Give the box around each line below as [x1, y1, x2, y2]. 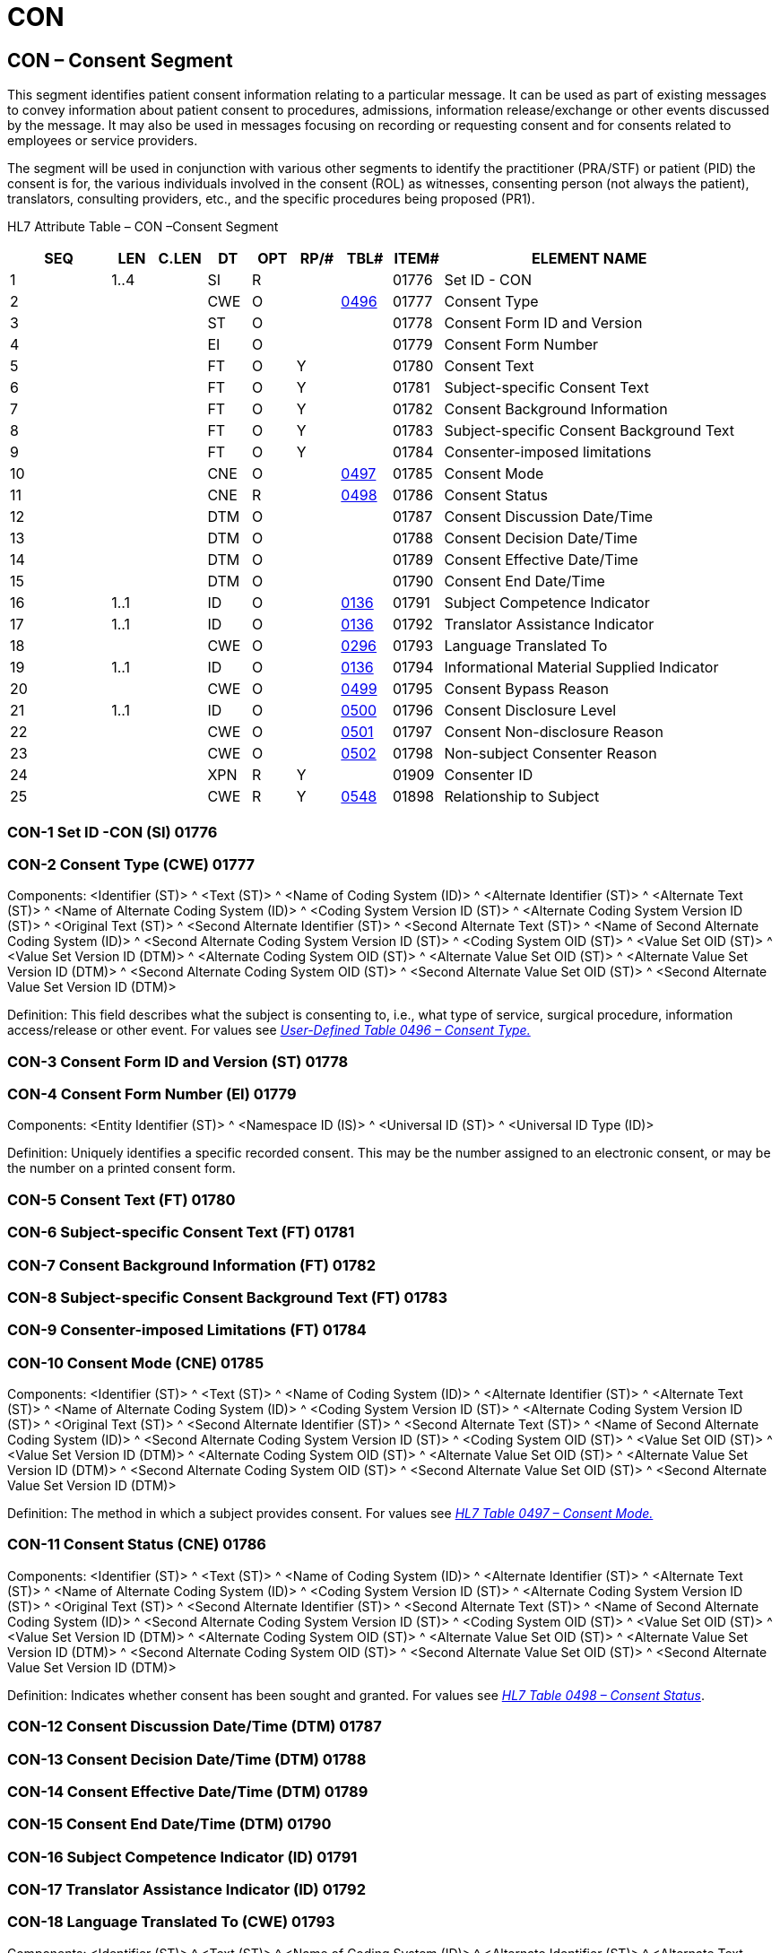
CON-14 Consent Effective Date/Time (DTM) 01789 [7, 1782, 368, 1801]
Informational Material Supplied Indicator [444, 658, 719, 677]
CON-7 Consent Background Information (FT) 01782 [7, 1255, 377, 1274]
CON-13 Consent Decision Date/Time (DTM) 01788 [7, 1749, 367, 1768]
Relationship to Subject [444, 787, 600, 806]
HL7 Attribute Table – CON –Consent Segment [7, 219, 279, 235]
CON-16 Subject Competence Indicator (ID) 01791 [7, 1847, 358, 1866]
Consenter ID [444, 766, 533, 785]
